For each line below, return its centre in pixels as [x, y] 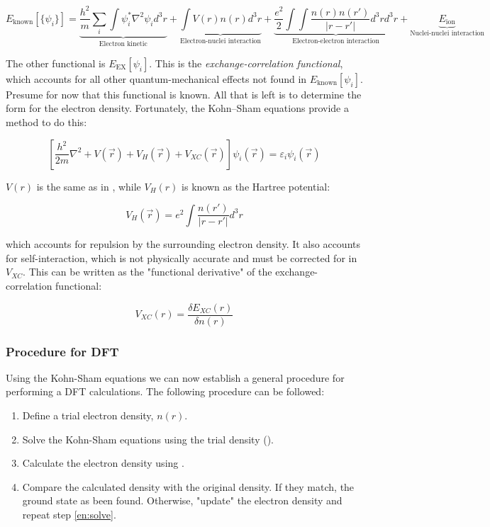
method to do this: [46, 121]
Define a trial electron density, [88, 415]
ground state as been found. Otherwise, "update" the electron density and [182, 500]
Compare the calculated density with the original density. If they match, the [188, 486]
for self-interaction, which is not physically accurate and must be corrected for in [182, 257]
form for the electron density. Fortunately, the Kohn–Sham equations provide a [177, 108]
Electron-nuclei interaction [221, 41]
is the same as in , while [89, 186]
